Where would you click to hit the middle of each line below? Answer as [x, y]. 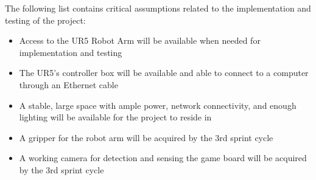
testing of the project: [45, 20]
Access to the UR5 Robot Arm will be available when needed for [140, 40]
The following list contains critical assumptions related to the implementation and [158, 8]
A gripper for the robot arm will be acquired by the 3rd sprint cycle [146, 137]
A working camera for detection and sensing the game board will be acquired [163, 158]
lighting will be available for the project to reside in [115, 117]
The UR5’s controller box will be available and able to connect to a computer [164, 73]
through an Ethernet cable [68, 84]
